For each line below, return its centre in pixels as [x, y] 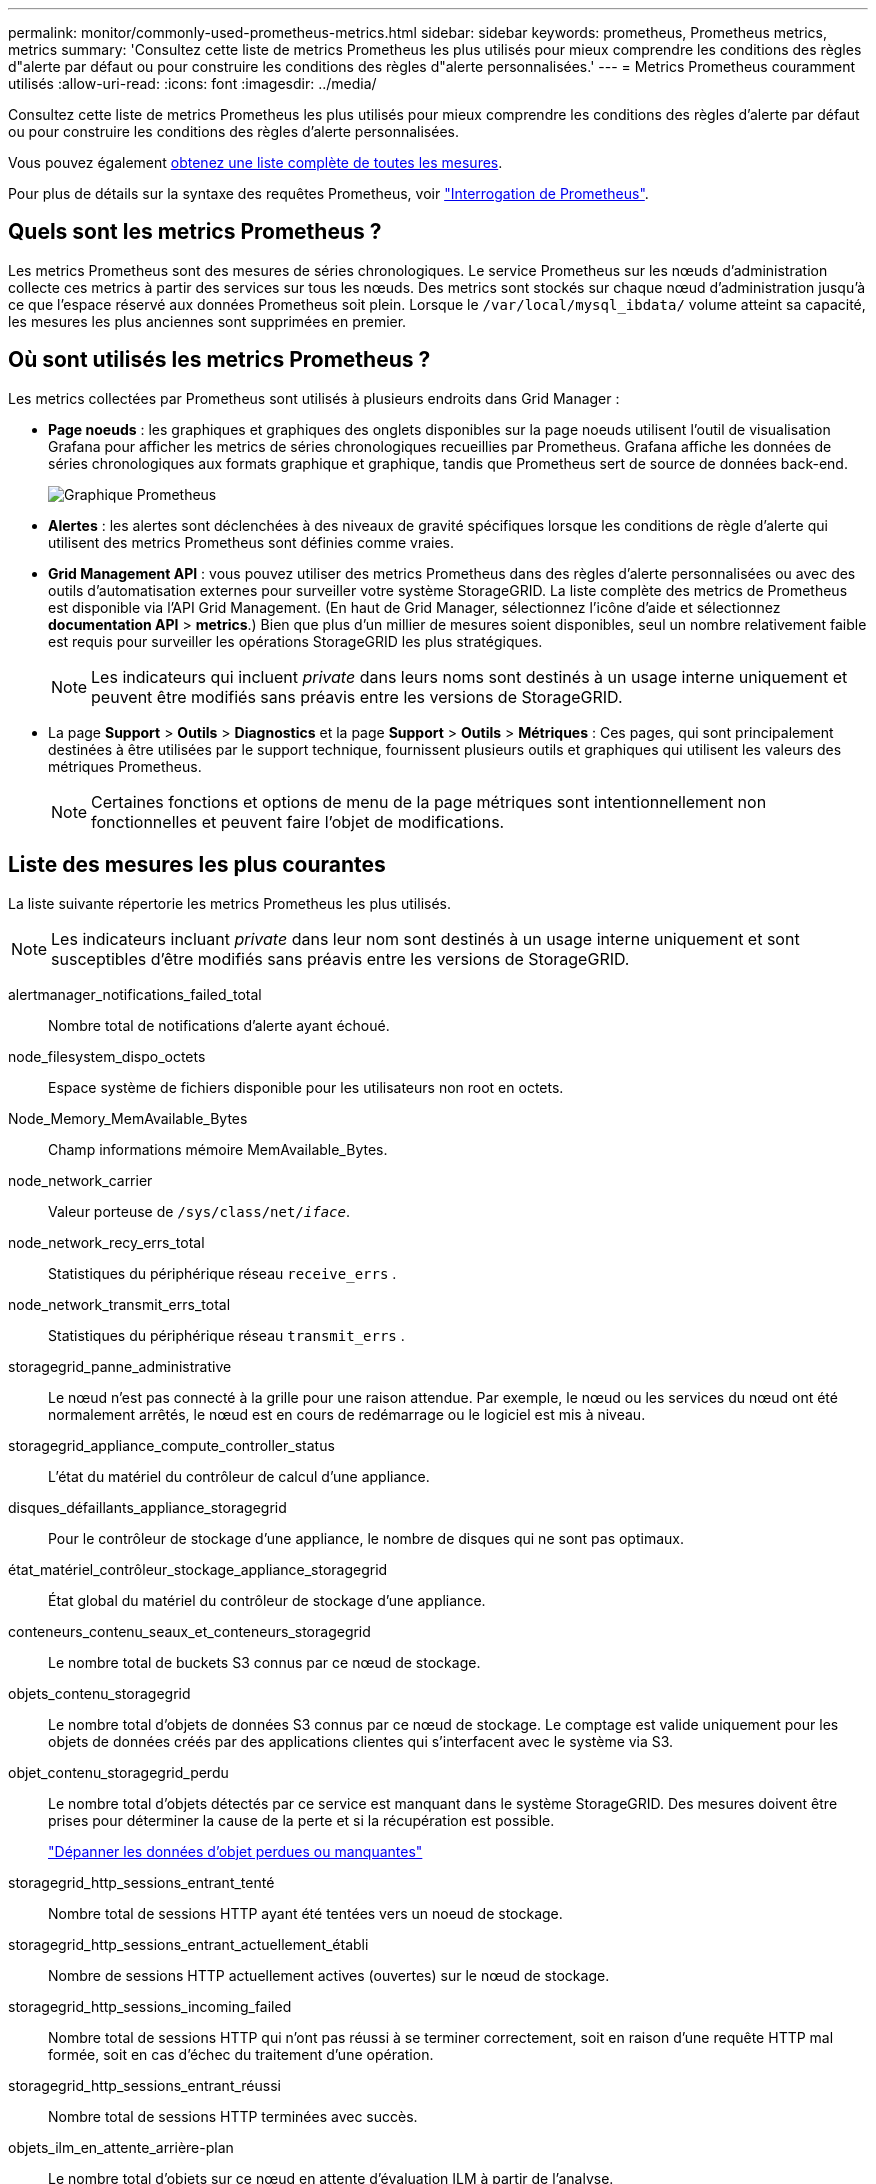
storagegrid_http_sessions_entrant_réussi [144, 2085]
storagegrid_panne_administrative [120, 1366]
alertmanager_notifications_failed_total [135, 994]
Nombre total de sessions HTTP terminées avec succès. [233, 2116]
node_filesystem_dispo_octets [107, 1056]
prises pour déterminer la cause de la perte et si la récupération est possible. [301, 1820]
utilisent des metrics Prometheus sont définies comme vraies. [251, 542]
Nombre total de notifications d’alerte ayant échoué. [219, 1025]
